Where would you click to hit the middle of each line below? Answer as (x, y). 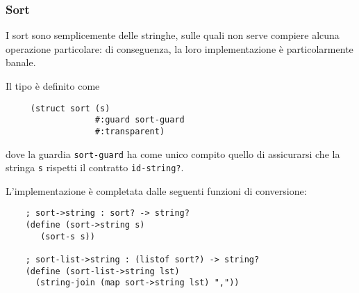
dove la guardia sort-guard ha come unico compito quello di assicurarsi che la (173, 153)
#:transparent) (130, 131)
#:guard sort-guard (140, 120)
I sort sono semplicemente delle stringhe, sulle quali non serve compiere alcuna (173, 35)
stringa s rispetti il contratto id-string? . (95, 167)
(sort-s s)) (68, 236)
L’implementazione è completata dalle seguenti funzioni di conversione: (156, 190)
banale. (21, 62)
